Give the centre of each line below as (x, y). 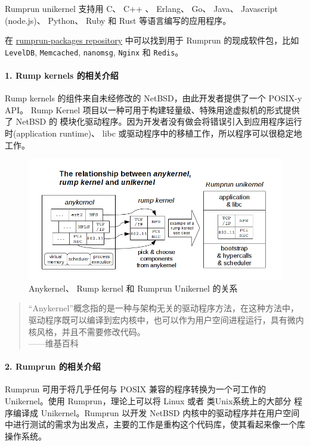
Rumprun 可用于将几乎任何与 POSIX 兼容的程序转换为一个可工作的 (135, 389)
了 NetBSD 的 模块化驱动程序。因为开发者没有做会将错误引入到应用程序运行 (154, 121)
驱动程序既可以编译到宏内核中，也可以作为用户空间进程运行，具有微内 (166, 319)
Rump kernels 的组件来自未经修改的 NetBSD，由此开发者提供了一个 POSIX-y (154, 98)
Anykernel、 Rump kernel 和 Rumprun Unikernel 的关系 (133, 288)
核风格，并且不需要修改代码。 (87, 331)
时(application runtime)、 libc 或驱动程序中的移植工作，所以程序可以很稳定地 (154, 133)
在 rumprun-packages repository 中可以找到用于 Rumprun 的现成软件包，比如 (152, 40)
